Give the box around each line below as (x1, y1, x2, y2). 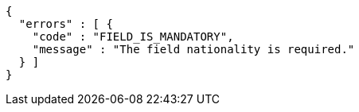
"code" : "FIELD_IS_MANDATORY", (32, 30, 234, 43)
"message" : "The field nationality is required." (32, 43, 355, 56)
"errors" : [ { (18, 17, 113, 30)
